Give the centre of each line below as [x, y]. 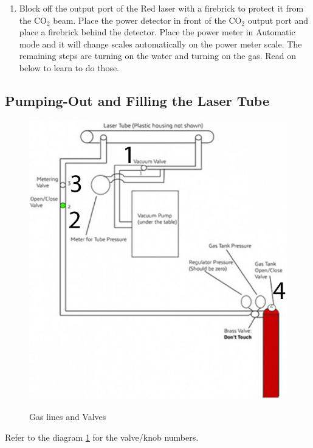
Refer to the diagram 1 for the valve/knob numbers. [102, 437]
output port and [278, 20]
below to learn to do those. [69, 67]
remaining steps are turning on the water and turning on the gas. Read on [158, 56]
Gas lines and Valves [68, 417]
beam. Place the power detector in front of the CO [147, 20]
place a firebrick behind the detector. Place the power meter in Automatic [157, 32]
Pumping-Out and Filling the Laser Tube [137, 100]
